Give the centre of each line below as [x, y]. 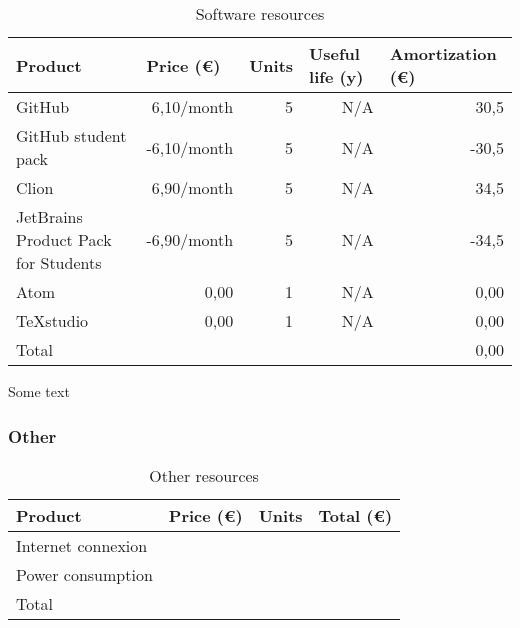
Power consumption [84, 574]
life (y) [336, 76]
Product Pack [64, 239]
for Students [59, 262]
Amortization [443, 53]
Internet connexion [82, 545]
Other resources [204, 475]
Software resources [260, 13]
